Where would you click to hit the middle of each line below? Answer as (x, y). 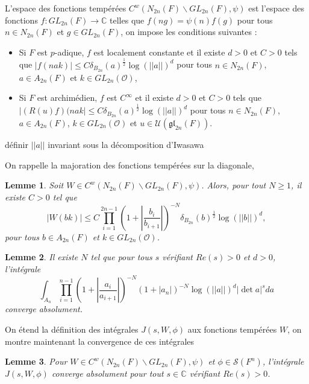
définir (17, 144)
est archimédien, (67, 98)
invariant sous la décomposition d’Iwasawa (126, 144)
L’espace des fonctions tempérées (66, 8)
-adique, (69, 52)
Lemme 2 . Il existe (42, 257)
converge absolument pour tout (108, 373)
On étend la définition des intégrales (72, 329)
